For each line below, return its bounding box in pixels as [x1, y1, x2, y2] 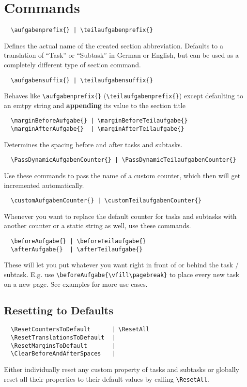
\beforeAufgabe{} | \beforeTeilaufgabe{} [11, 238, 146, 245]
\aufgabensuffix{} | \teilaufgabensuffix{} [11, 77, 153, 84]
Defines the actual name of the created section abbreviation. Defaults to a [4, 40, 223, 50]
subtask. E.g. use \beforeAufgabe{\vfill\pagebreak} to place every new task [4, 269, 239, 279]
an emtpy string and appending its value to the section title [4, 100, 185, 110]
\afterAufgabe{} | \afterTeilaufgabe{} [11, 246, 143, 253]
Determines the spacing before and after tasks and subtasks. [4, 139, 183, 149]
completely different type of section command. [4, 59, 141, 69]
